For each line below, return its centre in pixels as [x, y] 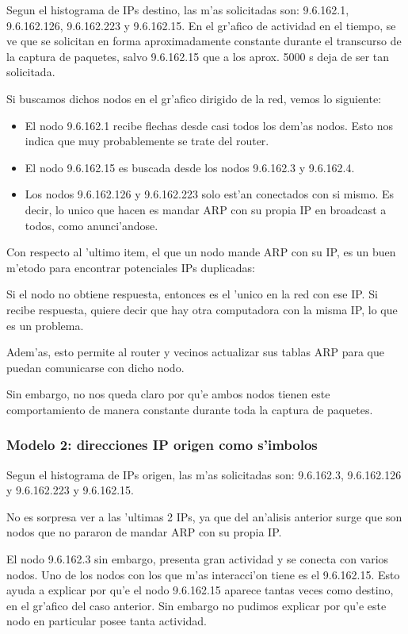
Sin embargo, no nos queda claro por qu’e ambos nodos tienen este [168, 394]
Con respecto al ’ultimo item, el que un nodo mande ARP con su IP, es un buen [201, 252]
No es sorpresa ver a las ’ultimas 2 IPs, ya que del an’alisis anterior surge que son [204, 516]
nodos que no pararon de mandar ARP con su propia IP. [144, 532]
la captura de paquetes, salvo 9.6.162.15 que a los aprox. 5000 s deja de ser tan [198, 56]
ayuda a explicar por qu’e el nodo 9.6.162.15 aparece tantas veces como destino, [200, 590]
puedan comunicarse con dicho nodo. [95, 367]
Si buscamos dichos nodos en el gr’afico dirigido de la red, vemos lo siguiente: [194, 98]
